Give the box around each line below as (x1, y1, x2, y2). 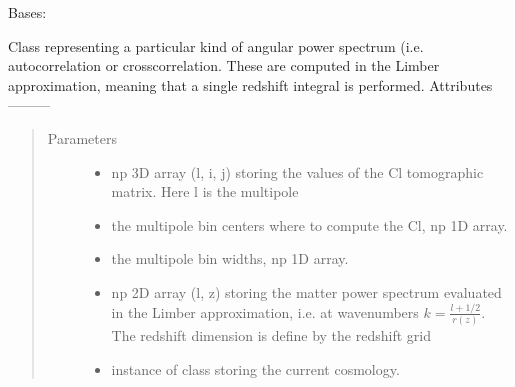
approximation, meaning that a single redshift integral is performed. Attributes (8, 74, 493, 95)
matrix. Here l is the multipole (111, 181, 299, 202)
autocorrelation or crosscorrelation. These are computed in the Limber (8, 55, 440, 76)
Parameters (47, 127, 117, 148)
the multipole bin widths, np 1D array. (111, 248, 349, 269)
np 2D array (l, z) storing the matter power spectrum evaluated (111, 281, 502, 302)
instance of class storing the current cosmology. (111, 358, 400, 379)
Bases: (8, 2, 47, 22)
